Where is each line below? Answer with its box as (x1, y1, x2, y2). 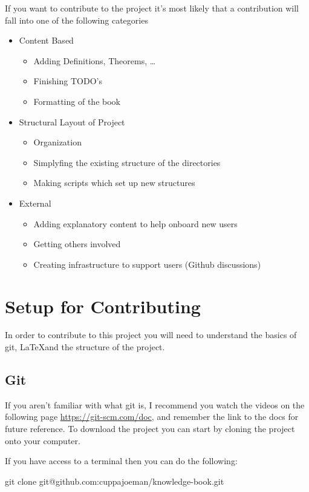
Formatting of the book (33, 95, 120, 107)
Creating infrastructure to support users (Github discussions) (33, 258, 261, 270)
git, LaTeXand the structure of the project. (5, 341, 165, 353)
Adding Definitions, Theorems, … (33, 54, 156, 67)
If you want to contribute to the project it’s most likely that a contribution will (5, 2, 299, 14)
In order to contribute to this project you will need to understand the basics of (5, 328, 297, 341)
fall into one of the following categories (5, 13, 148, 26)
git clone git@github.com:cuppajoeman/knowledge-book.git (5, 474, 224, 487)
